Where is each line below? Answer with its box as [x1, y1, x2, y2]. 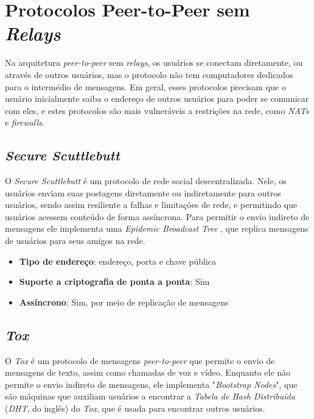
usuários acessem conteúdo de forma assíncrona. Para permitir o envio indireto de [5, 210, 310, 223]
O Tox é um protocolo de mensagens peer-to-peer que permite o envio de [5, 354, 275, 367]
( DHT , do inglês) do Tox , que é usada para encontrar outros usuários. [5, 402, 265, 414]
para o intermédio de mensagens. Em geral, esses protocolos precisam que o [5, 80, 286, 93]
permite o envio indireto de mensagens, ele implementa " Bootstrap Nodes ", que [5, 378, 298, 390]
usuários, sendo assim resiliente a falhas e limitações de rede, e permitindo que [5, 198, 298, 211]
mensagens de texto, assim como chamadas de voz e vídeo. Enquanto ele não [5, 366, 291, 379]
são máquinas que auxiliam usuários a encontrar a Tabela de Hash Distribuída [5, 390, 295, 403]
